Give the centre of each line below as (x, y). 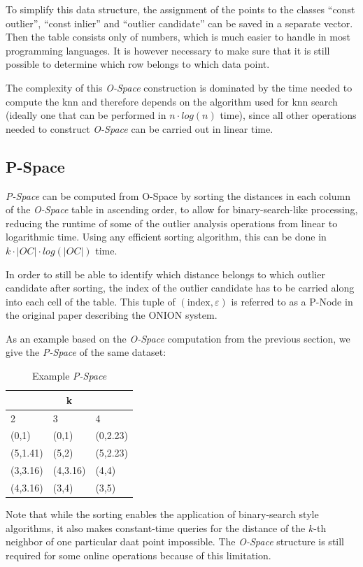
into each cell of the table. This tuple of (91, 301)
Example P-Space (69, 376)
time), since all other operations (288, 115)
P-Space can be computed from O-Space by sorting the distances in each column (178, 195)
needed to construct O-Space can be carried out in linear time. (140, 128)
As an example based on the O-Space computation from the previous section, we (178, 338)
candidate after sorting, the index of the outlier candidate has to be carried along (180, 288)
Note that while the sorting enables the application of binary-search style (162, 514)
